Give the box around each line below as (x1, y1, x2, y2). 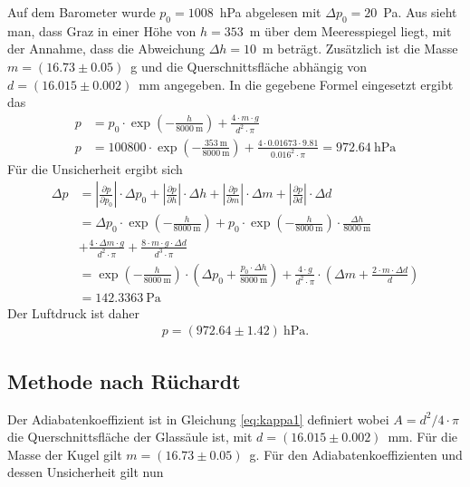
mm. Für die (388, 427, 458, 446)
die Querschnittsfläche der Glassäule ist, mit (7, 427, 253, 446)
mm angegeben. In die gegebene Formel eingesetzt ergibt (139, 74, 454, 93)
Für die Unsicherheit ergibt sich (7, 159, 183, 178)
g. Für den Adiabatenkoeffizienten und (249, 444, 463, 463)
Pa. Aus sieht (383, 3, 457, 21)
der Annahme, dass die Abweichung (7, 39, 205, 58)
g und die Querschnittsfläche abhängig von (130, 56, 368, 75)
